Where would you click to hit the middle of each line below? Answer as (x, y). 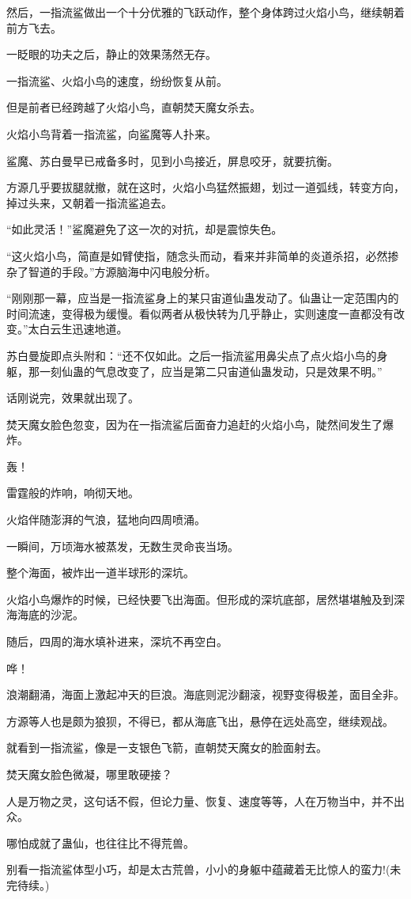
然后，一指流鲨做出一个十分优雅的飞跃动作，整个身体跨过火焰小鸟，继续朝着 (205, 12)
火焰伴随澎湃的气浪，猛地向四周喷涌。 (106, 520)
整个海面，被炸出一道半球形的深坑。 (100, 573)
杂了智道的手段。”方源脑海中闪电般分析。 (111, 271)
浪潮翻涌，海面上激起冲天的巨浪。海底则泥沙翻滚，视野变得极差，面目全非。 (205, 694)
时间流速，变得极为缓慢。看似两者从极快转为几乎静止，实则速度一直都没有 (200, 313)
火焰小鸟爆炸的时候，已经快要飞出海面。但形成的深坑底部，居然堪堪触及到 (200, 599)
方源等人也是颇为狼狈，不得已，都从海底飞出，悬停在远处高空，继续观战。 (200, 721)
